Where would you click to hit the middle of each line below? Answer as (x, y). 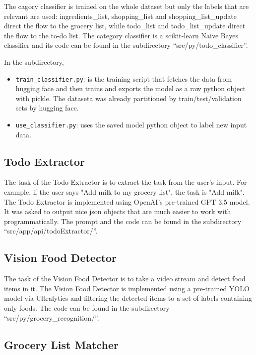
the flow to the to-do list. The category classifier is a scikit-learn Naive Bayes (121, 35)
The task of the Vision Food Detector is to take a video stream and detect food (125, 279)
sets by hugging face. (47, 108)
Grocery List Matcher (61, 344)
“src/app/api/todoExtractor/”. (51, 231)
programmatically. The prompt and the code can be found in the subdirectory (123, 221)
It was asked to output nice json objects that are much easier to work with (118, 211)
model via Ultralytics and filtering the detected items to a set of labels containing (128, 298)
